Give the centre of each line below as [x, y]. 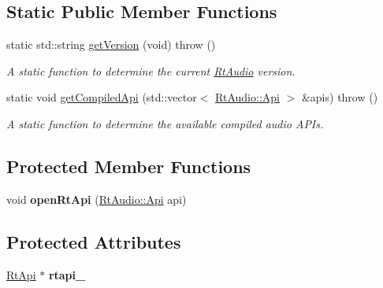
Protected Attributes [94, 241]
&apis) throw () [340, 97]
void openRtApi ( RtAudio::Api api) [97, 199]
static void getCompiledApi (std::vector [102, 97]
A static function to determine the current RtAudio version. [151, 70]
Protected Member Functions [129, 166]
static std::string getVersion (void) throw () [111, 44]
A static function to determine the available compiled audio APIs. [165, 123]
